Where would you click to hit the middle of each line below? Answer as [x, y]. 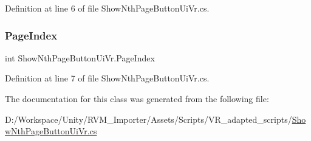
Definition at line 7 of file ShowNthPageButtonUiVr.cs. [107, 78]
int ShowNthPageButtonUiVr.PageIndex [80, 57]
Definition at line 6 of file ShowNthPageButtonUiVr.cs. [107, 8]
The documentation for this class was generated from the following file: [137, 98]
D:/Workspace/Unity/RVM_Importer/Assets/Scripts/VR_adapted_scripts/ [149, 119]
